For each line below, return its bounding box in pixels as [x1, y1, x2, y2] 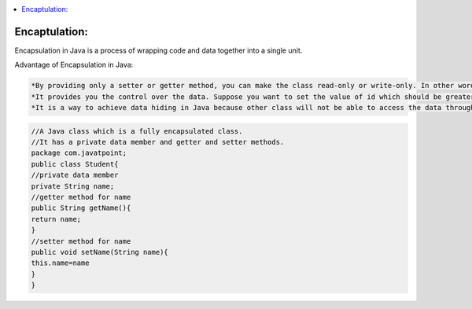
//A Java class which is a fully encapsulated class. [31, 127, 243, 135]
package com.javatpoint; [31, 149, 127, 157]
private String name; [31, 182, 115, 190]
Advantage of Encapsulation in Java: [14, 60, 134, 70]
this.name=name [31, 259, 90, 267]
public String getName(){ [31, 204, 131, 212]
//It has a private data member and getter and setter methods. [31, 138, 285, 147]
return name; [31, 215, 82, 223]
